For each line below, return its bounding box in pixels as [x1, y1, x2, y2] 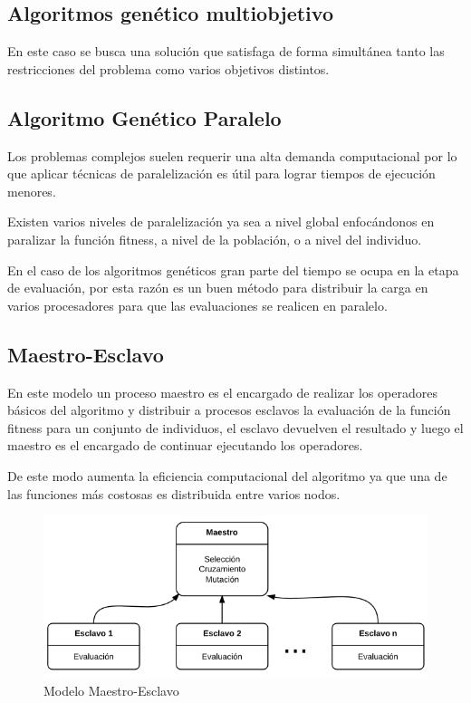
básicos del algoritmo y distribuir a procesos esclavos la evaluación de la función [7, 400, 451, 419]
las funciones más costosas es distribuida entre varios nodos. [7, 484, 341, 503]
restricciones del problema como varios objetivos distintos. [7, 59, 330, 78]
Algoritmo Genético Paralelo [7, 103, 282, 131]
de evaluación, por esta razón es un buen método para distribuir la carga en [7, 278, 428, 297]
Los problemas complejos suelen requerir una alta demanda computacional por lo [7, 146, 457, 165]
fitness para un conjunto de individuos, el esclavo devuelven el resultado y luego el [7, 418, 464, 437]
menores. [7, 181, 56, 200]
